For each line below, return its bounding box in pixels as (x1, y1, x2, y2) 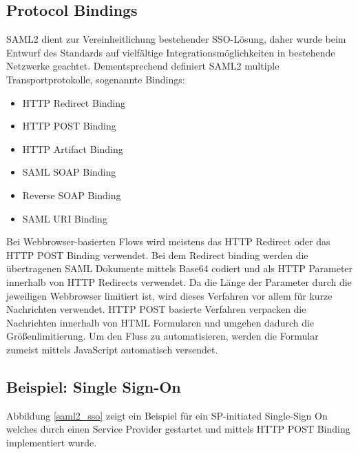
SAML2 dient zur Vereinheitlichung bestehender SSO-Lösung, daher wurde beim (6, 32, 346, 46)
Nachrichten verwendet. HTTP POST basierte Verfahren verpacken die (6, 302, 306, 316)
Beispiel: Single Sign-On (6, 375, 181, 397)
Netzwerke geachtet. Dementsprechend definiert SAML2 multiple (6, 59, 280, 73)
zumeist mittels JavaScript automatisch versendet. (6, 342, 218, 356)
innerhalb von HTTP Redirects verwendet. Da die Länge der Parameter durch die (6, 274, 352, 289)
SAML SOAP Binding (22, 165, 116, 179)
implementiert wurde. (6, 435, 97, 449)
